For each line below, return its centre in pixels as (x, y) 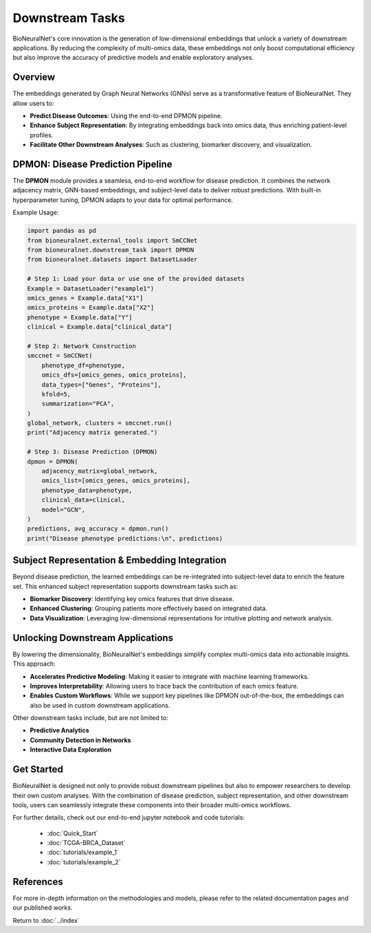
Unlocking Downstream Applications (93, 638)
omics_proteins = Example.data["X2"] (91, 308)
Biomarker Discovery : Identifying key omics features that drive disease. (132, 599)
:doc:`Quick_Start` (73, 833)
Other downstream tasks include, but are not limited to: (90, 718)
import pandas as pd (61, 231)
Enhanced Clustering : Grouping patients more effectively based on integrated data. (149, 609)
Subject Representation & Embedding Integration (120, 560)
